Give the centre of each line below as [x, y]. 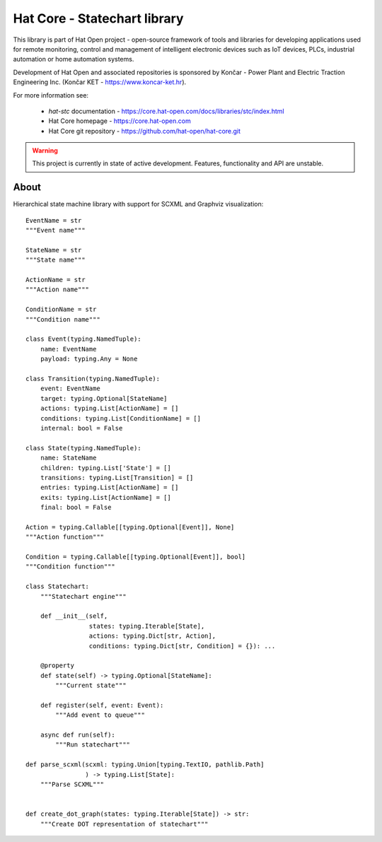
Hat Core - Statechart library [98, 18]
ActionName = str [56, 280]
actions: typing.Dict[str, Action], [152, 636]
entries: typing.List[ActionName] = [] [109, 487]
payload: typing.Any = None [89, 359]
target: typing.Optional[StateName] [104, 398]
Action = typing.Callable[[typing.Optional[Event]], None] [130, 527]
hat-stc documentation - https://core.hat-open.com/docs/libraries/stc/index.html [166, 111]
